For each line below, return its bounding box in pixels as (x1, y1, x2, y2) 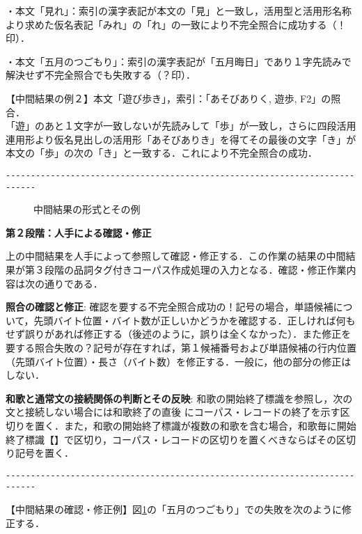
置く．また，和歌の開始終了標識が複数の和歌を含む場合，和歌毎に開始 (34, 418, 356, 432)
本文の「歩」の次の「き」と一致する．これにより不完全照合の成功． (6, 146, 317, 160)
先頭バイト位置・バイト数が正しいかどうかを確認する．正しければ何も (33, 313, 356, 327)
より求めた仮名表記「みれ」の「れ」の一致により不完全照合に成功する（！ (6, 17, 347, 31)
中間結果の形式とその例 (33, 202, 141, 217)
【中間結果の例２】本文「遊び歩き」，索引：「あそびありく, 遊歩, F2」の (6, 91, 331, 105)
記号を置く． (15, 446, 74, 460)
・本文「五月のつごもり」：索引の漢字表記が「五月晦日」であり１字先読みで (6, 54, 352, 68)
